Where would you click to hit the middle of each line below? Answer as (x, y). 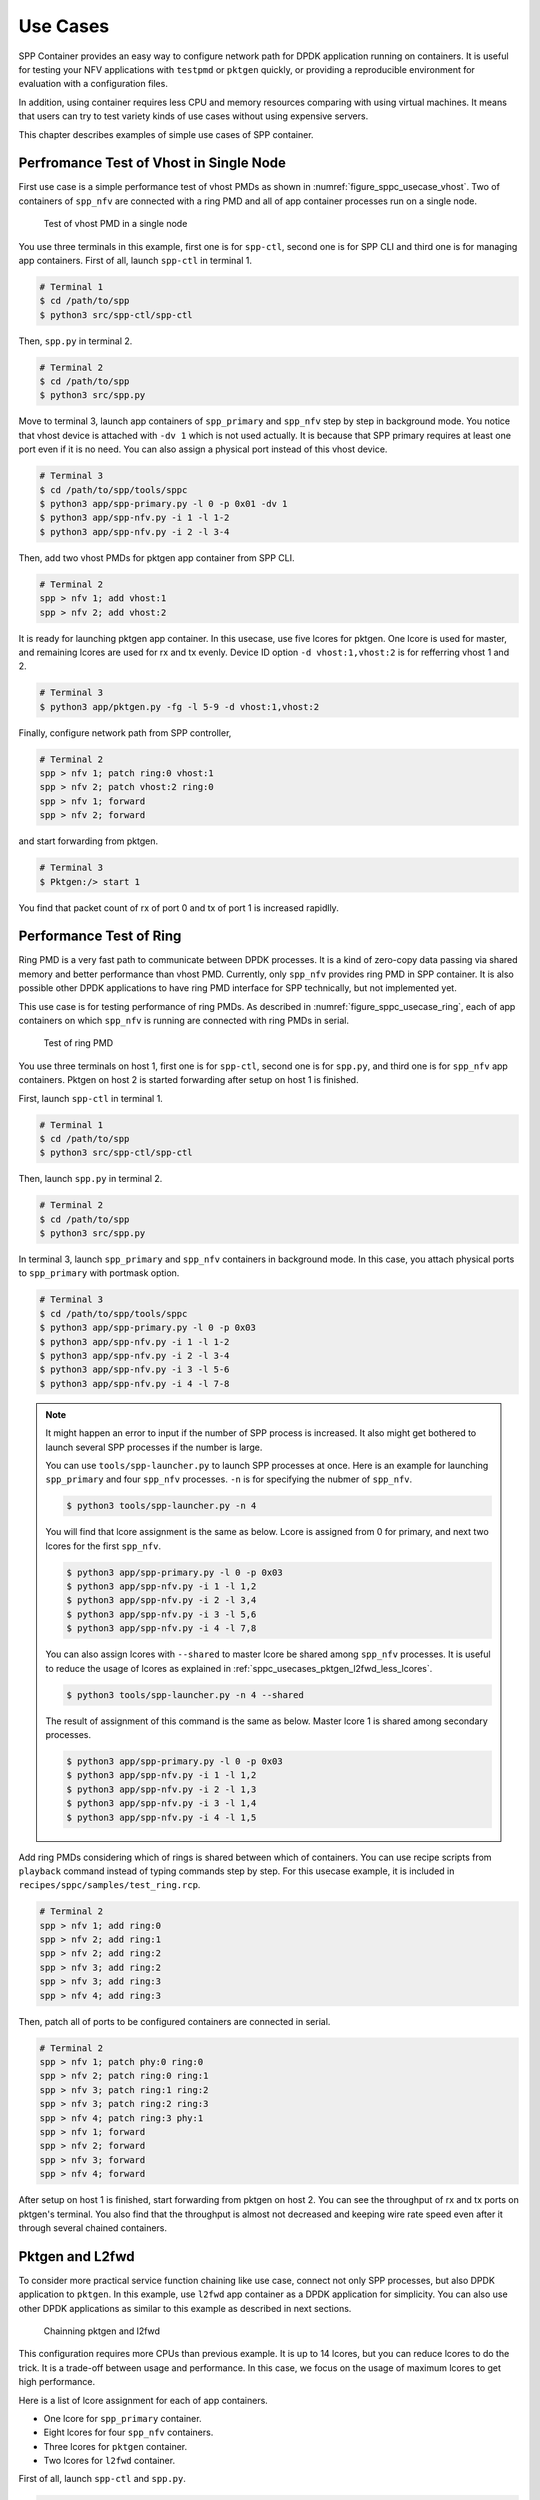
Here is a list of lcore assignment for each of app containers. (143, 2400)
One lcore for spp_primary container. (122, 2418)
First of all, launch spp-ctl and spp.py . (102, 2479)
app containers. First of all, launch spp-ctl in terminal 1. (135, 260)
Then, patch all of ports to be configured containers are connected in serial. (174, 2021)
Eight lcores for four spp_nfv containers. (128, 2432)
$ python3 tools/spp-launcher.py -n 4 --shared (185, 1694)
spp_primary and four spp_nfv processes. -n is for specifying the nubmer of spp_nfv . (229, 1479)
